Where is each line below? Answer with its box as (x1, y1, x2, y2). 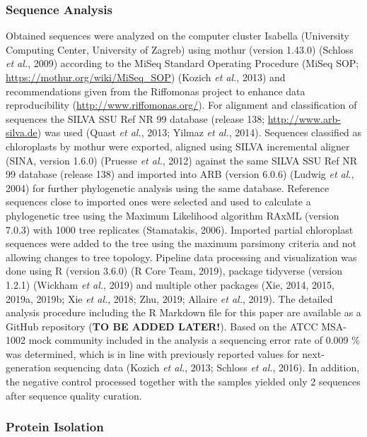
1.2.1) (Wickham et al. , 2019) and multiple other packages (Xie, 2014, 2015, (6, 277, 334, 292)
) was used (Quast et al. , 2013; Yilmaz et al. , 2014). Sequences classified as (37, 125, 362, 140)
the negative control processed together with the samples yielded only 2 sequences (6, 374, 361, 389)
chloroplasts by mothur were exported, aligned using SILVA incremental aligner (6, 138, 350, 153)
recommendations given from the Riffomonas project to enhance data (6, 83, 305, 98)
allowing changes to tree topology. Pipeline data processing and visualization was (6, 249, 357, 264)
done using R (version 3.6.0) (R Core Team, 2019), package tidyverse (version (6, 263, 343, 278)
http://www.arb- (267, 111, 341, 126)
